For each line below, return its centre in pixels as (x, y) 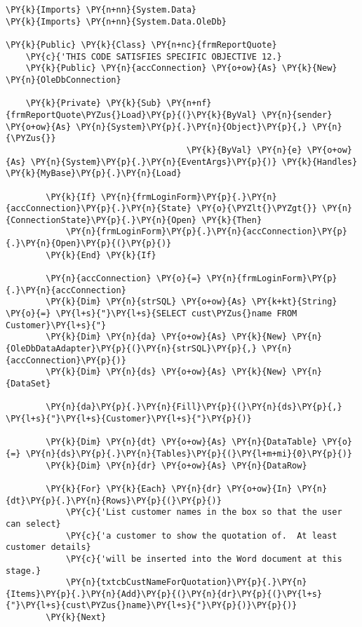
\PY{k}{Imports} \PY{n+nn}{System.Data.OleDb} (116, 21)
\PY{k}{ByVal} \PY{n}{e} (244, 150)
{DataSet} (28, 384)
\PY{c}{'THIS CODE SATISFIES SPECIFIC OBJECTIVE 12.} (154, 56)
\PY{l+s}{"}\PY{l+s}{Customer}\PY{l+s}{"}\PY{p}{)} (129, 418)
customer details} (48, 547)
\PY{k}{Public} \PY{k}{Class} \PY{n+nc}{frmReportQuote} (141, 45)
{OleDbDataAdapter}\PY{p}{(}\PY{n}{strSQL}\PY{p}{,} (131, 349)
